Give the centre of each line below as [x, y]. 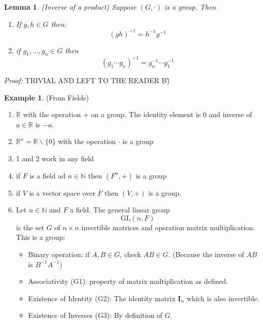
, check [130, 254]
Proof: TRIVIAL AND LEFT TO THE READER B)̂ [87, 80]
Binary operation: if [59, 254]
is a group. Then [190, 7]
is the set [30, 227]
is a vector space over [62, 192]
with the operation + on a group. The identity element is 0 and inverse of [138, 114]
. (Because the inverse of [206, 254]
